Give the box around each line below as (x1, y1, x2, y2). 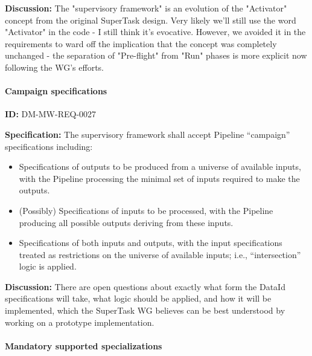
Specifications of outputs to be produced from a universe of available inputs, (19, 160, 301, 173)
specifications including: (5, 140, 93, 152)
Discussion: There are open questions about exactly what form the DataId (5, 280, 285, 293)
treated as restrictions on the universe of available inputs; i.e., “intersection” (19, 248, 301, 261)
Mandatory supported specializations (5, 339, 162, 352)
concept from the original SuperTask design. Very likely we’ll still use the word (5, 13, 296, 26)
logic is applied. (19, 260, 77, 273)
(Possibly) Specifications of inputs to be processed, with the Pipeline (19, 204, 273, 216)
